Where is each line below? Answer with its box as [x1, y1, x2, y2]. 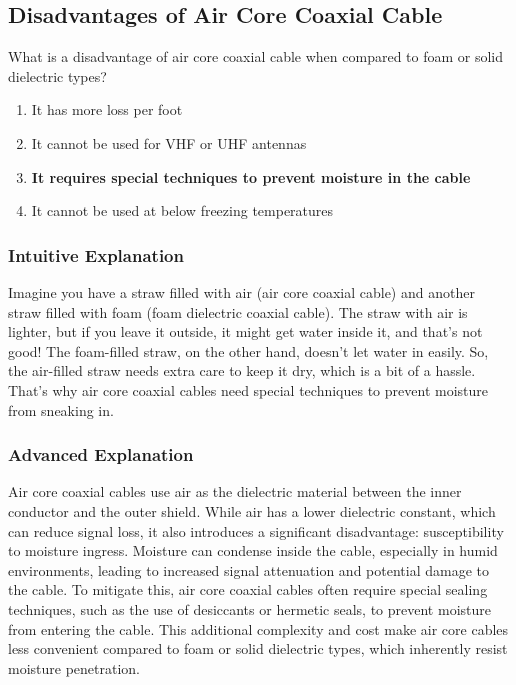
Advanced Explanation [8, 442, 194, 467]
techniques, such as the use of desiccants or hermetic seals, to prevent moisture [8, 598, 491, 619]
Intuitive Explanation [8, 242, 184, 267]
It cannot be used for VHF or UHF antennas [31, 132, 307, 153]
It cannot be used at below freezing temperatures [31, 200, 334, 221]
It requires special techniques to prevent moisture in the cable [31, 166, 471, 187]
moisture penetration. [8, 657, 141, 678]
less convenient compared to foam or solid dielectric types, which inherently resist [8, 638, 508, 659]
